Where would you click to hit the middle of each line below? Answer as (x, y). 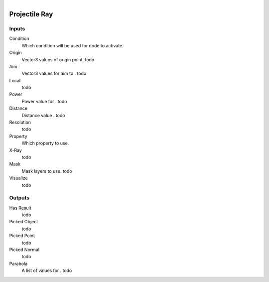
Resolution (20, 123)
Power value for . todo (44, 101)
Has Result (20, 208)
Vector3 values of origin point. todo (58, 59)
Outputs (19, 198)
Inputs (17, 28)
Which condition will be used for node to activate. (73, 45)
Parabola (18, 264)
